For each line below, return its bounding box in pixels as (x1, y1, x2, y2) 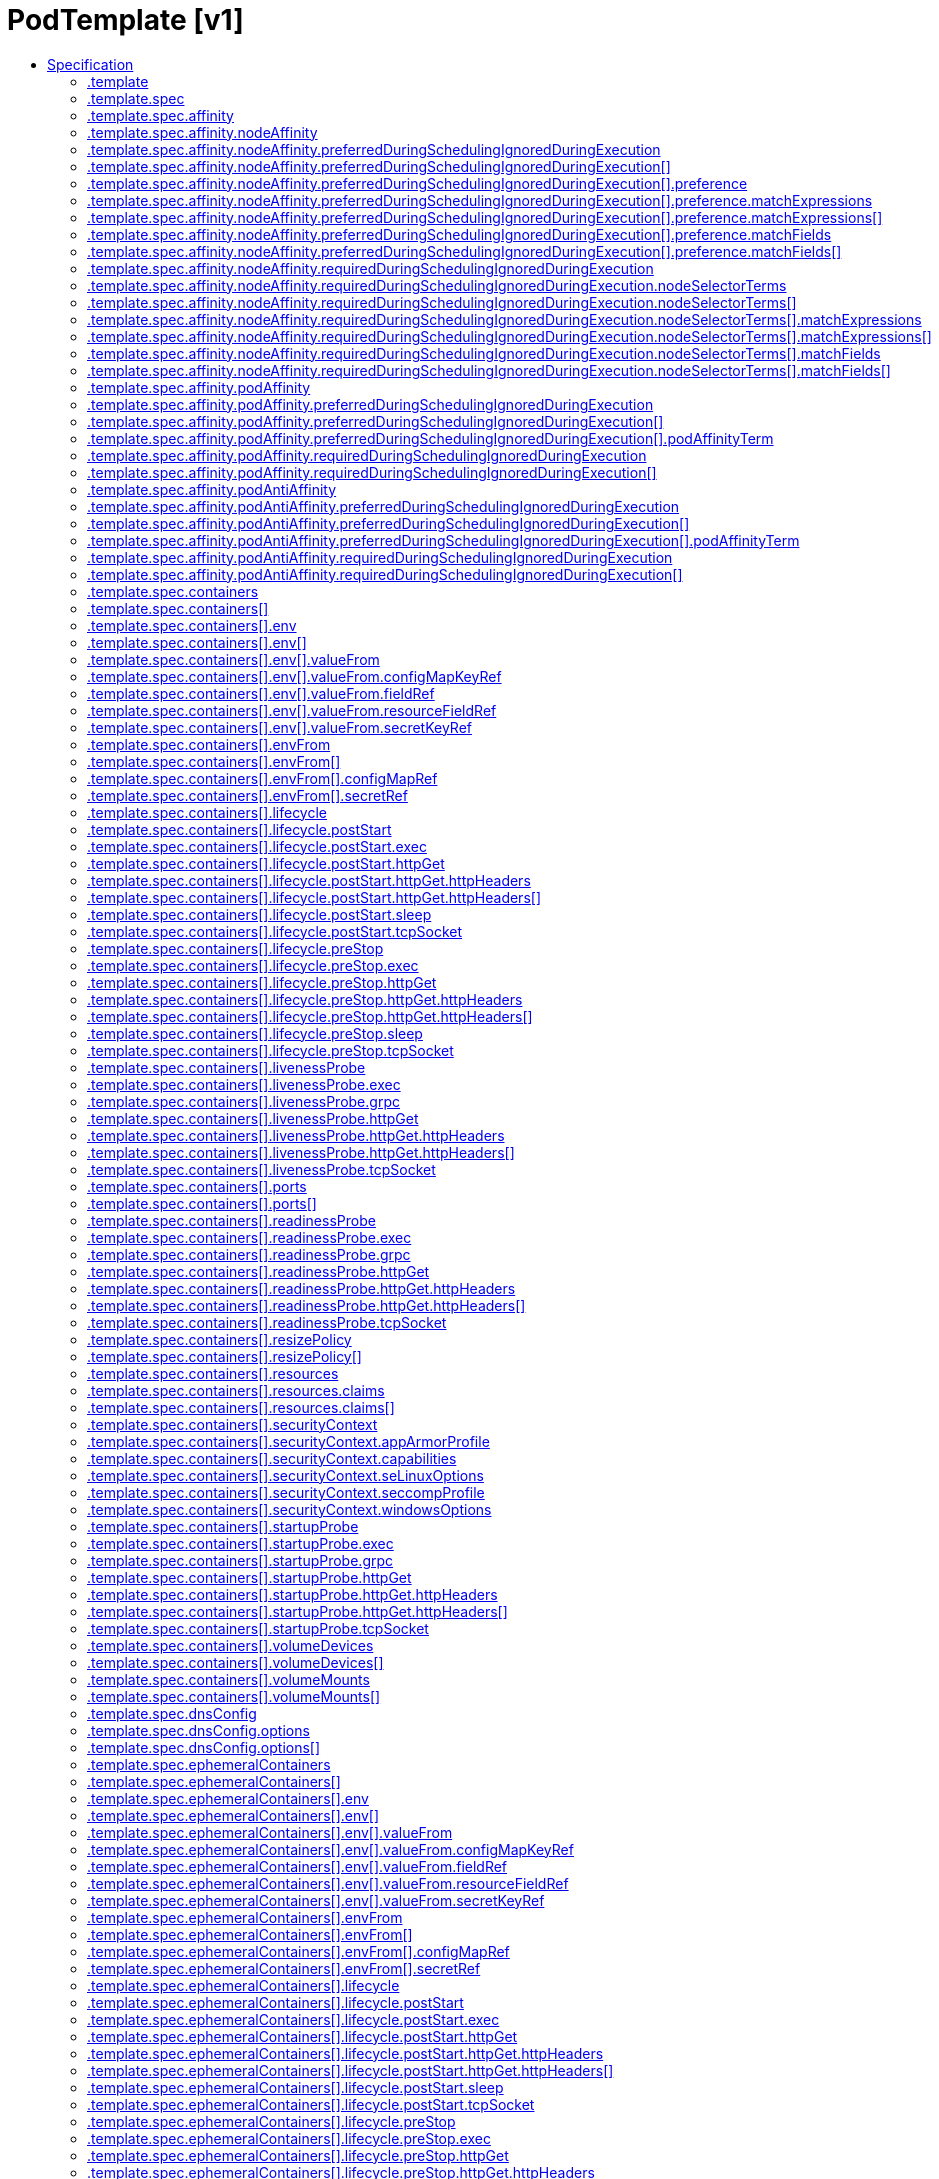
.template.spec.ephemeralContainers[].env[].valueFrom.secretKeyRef (87, 1891, 545, 1909)
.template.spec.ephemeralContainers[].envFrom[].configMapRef (87, 1942, 510, 1960)
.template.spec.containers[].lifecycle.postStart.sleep (87, 905, 432, 923)
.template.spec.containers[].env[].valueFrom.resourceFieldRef (87, 701, 497, 719)
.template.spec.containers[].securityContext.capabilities (87, 1449, 457, 1467)
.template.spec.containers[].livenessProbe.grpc (87, 1092, 400, 1110)
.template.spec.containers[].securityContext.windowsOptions (87, 1500, 492, 1518)
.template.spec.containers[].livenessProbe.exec (87, 1075, 401, 1093)
